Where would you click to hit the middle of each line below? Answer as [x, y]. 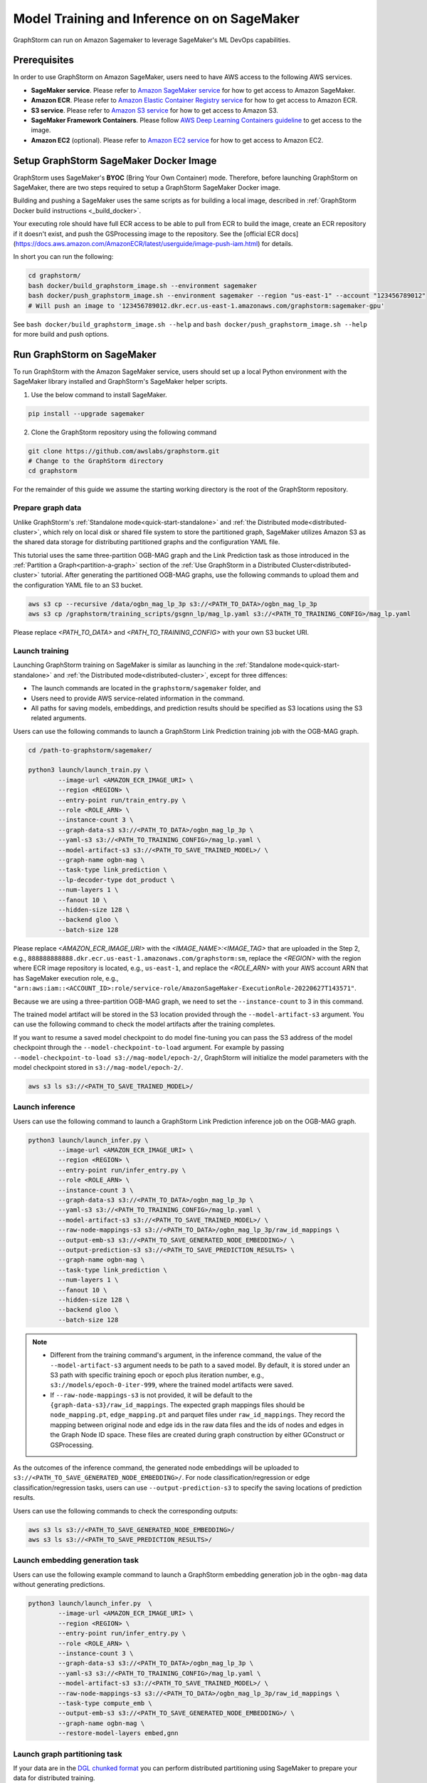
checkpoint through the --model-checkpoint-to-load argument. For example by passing [149, 1048]
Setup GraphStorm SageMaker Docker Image [115, 160]
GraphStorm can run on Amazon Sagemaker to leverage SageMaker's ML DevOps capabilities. [152, 40]
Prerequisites [43, 60]
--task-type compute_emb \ [105, 1703]
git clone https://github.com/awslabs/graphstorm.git [124, 451]
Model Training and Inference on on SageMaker [157, 19]
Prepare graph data [47, 508]
